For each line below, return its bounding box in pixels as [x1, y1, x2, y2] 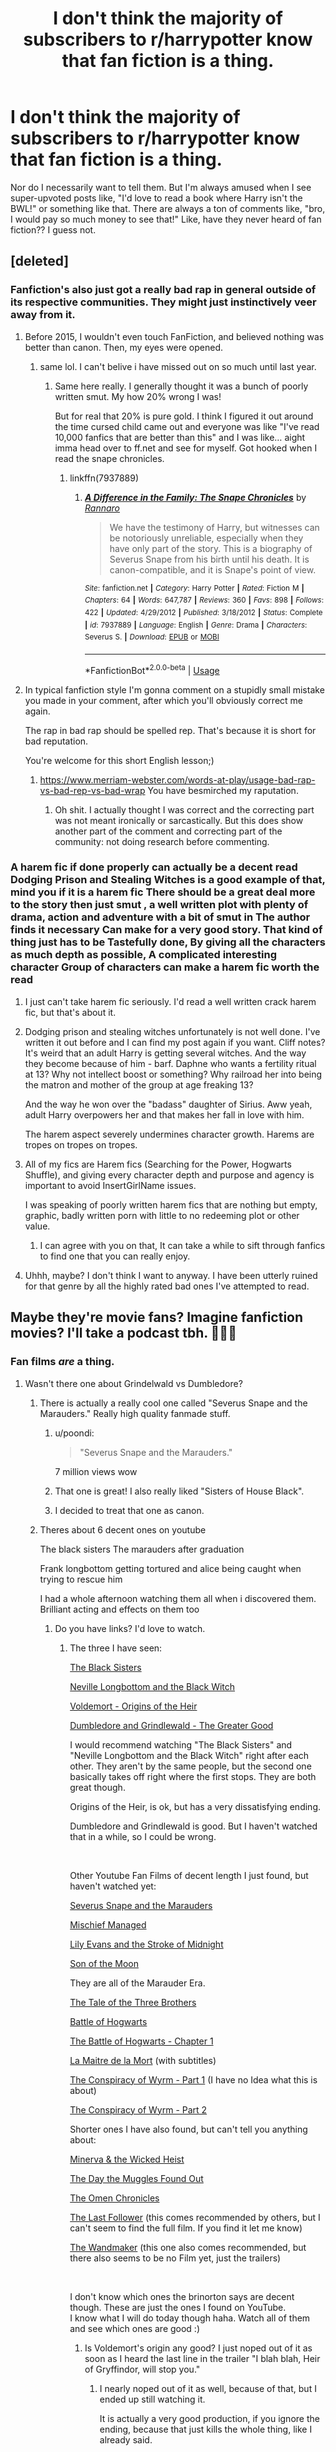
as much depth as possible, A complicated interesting [10, 948, 277, 962]
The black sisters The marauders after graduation [39, 1543, 245, 1555]
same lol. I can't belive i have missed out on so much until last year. [39, 360, 317, 372]
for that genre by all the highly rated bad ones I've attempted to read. [24, 1280, 310, 1292]
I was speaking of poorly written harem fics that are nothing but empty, [24, 1198, 318, 1211]
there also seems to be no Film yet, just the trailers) [69, 2252, 282, 2264]
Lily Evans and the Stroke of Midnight [69, 1938, 224, 1950]
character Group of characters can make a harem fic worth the [10, 960, 320, 974]
